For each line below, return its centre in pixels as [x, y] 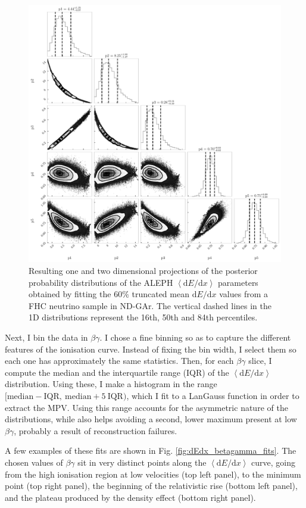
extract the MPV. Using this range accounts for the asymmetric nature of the [146, 407]
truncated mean [160, 294]
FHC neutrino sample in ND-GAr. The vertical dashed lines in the [150, 305]
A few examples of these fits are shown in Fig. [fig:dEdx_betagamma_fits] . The [151, 451]
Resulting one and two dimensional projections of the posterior [143, 271]
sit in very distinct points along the [142, 462]
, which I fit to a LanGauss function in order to [213, 395]
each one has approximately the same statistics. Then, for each [119, 361]
